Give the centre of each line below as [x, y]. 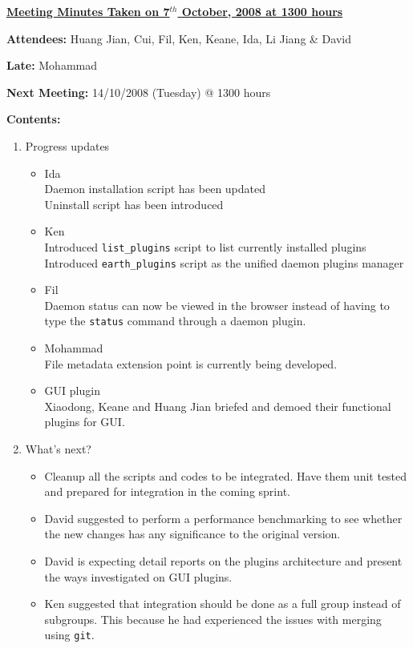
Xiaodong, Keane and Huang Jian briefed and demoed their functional [218, 406]
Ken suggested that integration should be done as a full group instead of [223, 604]
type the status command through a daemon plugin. [175, 321]
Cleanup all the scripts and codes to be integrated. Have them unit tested [226, 475]
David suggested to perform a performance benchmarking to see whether [223, 518]
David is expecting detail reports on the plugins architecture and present [223, 561]
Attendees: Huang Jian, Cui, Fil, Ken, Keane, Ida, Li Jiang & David [179, 38]
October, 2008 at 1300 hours [262, 11]
